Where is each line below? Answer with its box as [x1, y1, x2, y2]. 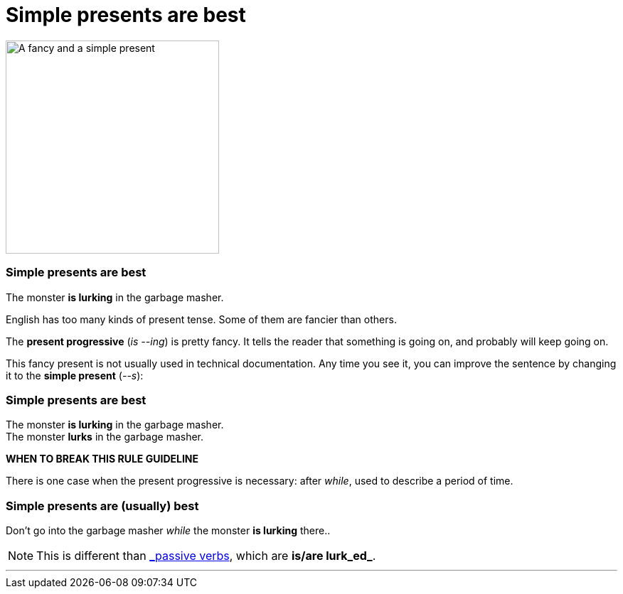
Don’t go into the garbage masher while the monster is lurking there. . [6, 524, 331, 536]
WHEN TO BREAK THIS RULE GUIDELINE [6, 453, 199, 465]
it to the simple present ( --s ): [6, 369, 144, 382]
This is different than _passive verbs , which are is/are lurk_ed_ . [36, 549, 376, 563]
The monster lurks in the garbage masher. [6, 431, 204, 443]
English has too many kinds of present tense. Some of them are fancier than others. [6, 313, 397, 325]
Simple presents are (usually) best [6, 498, 199, 513]
